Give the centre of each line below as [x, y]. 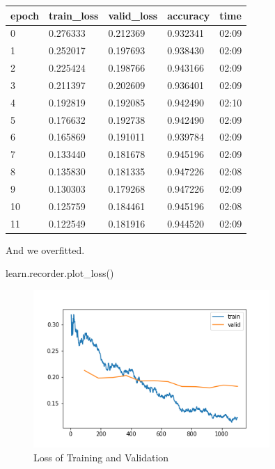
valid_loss [133, 15]
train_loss [73, 15]
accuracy [189, 15]
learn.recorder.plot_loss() [60, 273]
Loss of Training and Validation [101, 457]
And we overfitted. [45, 249]
